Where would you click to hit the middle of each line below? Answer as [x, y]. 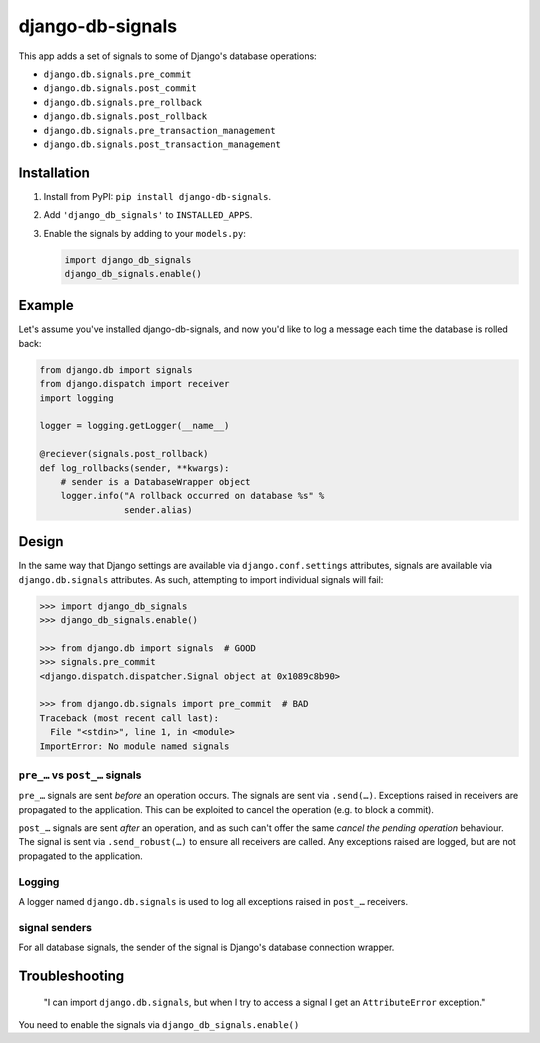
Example [46, 305]
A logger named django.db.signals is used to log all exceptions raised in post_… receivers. [213, 901]
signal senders [55, 927]
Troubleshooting [71, 975]
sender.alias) [158, 509]
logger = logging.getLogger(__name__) [134, 426]
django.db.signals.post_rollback [125, 116]
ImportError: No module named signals [134, 746]
